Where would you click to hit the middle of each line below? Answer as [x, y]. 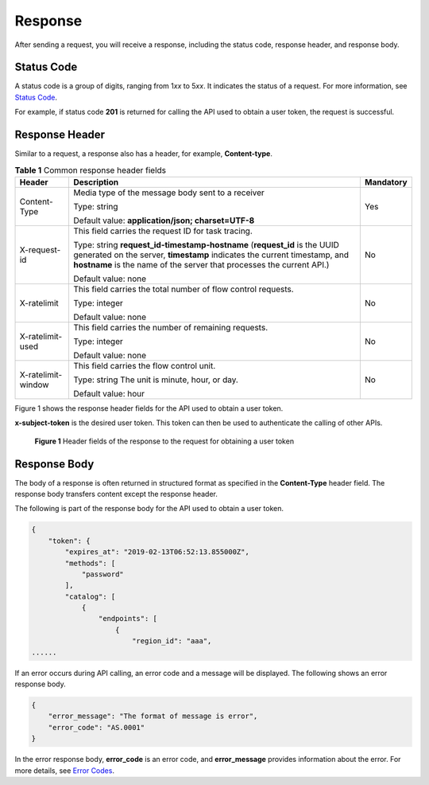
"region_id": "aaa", [172, 641]
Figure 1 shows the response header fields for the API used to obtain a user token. [149, 408]
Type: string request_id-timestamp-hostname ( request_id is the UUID [206, 244]
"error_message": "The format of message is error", [153, 716]
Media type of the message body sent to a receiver [169, 193]
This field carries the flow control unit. [145, 365]
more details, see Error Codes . [65, 770]
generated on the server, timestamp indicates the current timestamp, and [211, 255]
